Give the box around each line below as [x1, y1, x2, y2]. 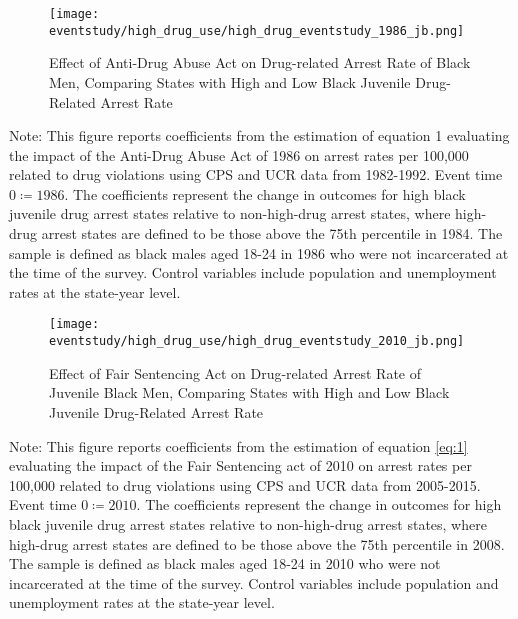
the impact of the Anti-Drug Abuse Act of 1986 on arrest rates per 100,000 [9, 144, 469, 165]
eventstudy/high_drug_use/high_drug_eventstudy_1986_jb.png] [49, 23, 465, 38]
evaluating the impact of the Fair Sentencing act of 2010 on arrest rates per [9, 455, 472, 476]
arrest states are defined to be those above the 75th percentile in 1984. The [41, 223, 503, 244]
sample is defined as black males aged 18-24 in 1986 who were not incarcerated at [9, 242, 509, 263]
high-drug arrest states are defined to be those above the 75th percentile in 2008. [9, 533, 505, 554]
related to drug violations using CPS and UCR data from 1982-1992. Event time [9, 164, 503, 185]
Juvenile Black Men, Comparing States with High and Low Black [49, 382, 450, 403]
